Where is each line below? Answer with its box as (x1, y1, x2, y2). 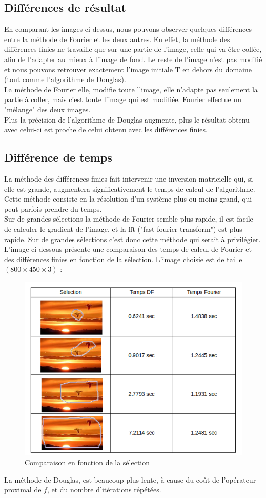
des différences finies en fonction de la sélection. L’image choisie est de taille (4, 253, 242, 264)
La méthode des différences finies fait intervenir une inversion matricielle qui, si (4, 173, 253, 184)
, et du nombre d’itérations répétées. (47, 484, 161, 495)
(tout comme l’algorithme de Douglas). (4, 74, 126, 85)
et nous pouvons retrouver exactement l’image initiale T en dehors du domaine (4, 64, 252, 74)
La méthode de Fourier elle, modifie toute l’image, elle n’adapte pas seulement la (4, 84, 258, 94)
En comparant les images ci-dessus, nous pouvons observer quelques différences (4, 24, 252, 34)
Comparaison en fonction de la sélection (25, 457, 150, 468)
